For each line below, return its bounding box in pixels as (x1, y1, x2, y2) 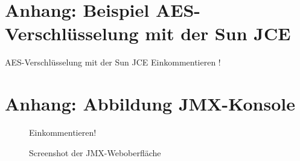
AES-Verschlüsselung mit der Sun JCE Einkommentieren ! (5, 56, 221, 68)
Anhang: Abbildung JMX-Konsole (5, 91, 295, 116)
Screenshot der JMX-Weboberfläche (29, 146, 161, 159)
